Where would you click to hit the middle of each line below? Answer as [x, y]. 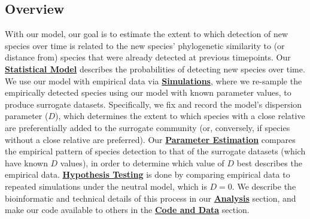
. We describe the [264, 186]
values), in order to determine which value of [142, 162]
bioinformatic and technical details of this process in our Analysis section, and [151, 198]
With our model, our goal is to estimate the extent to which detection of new [147, 34]
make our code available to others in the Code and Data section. [127, 210]
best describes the [269, 162]
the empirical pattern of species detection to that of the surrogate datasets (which [155, 151]
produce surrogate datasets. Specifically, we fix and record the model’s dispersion [154, 104]
